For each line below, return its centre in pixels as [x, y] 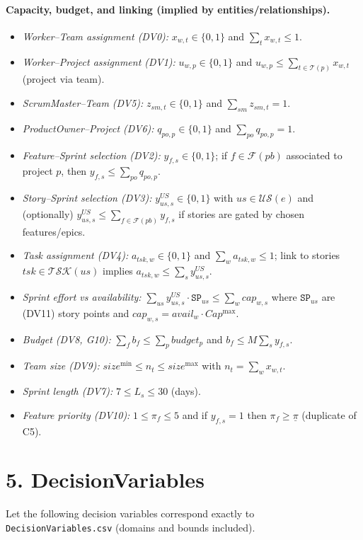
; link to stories [307, 255]
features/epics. [54, 231]
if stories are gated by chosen [241, 214]
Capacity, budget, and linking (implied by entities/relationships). [168, 9]
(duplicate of [329, 414]
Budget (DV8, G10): [67, 339]
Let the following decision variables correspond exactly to [130, 513]
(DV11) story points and [76, 312]
